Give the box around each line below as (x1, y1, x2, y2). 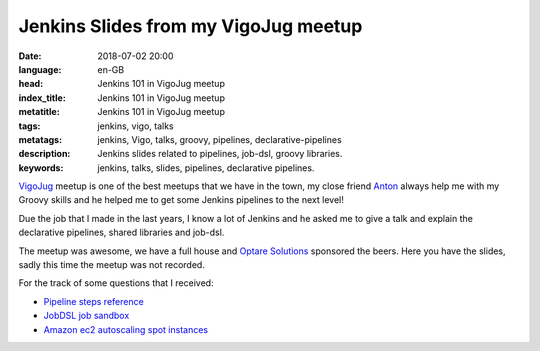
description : (18, 148, 71, 160)
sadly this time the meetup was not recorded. (18, 259, 205, 271)
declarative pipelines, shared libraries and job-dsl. (18, 226, 225, 239)
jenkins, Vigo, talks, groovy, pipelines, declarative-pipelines (97, 133, 342, 145)
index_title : (18, 91, 67, 104)
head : (18, 78, 44, 90)
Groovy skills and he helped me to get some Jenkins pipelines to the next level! (18, 194, 344, 206)
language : (18, 63, 62, 75)
